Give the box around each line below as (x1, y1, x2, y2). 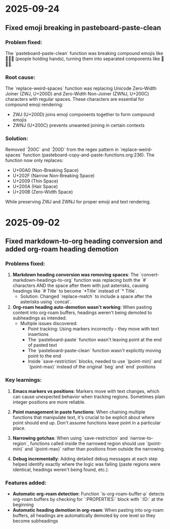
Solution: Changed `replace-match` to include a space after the (20, 294, 152, 300)
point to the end (27, 353, 61, 359)
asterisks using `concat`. (20, 299, 72, 305)
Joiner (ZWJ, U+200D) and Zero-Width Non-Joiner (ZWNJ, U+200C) (5, 91, 149, 97)
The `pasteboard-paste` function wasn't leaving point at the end (27, 337, 162, 343)
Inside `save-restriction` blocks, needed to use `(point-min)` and (27, 358, 162, 364)
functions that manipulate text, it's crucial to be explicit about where (12, 414, 155, 420)
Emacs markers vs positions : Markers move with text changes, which (12, 388, 160, 394)
